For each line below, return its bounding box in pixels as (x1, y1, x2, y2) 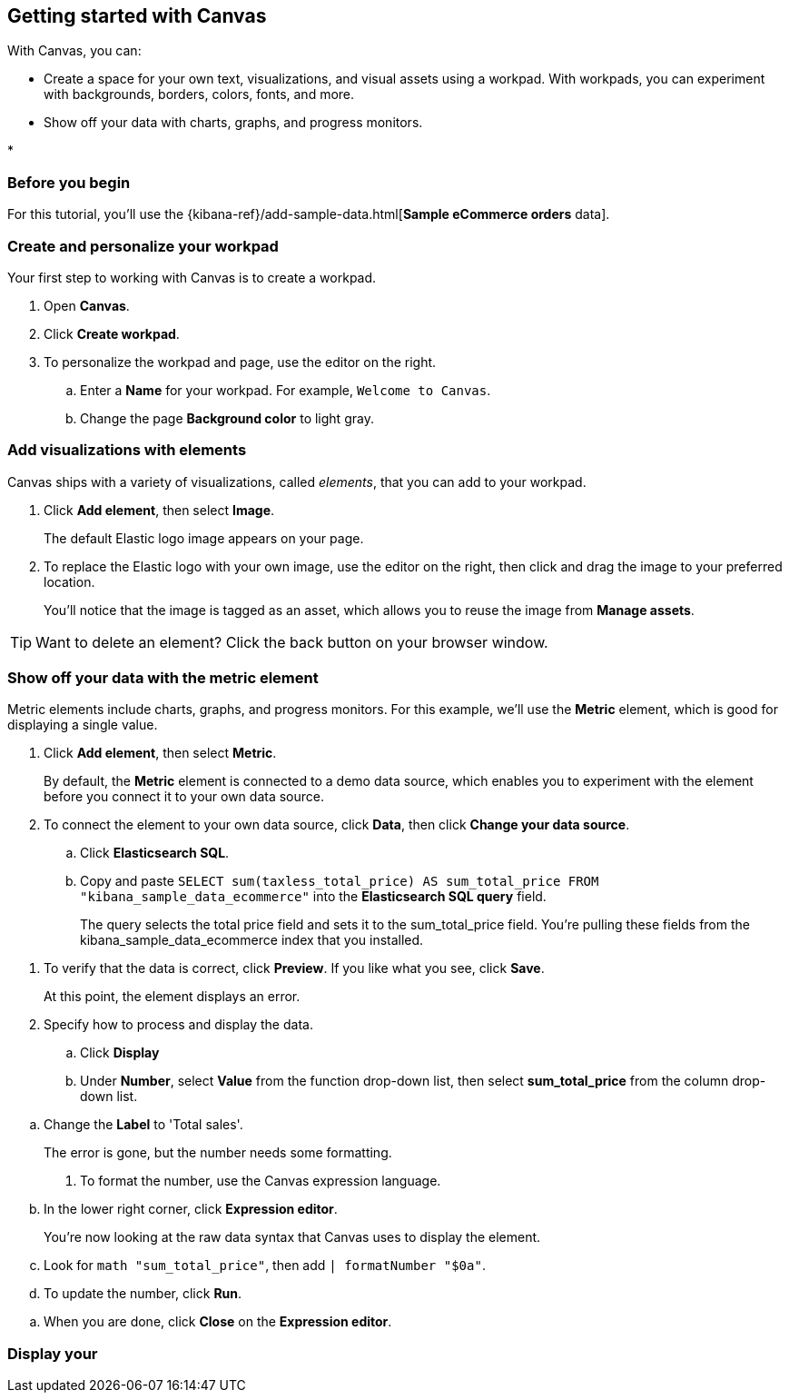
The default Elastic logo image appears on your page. (44, 530, 364, 546)
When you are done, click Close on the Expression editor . (44, 1314, 392, 1330)
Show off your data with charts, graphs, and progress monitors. (44, 114, 423, 131)
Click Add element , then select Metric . (44, 745, 277, 761)
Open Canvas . (44, 297, 130, 313)
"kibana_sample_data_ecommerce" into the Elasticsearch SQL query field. (80, 889, 547, 905)
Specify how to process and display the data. (44, 1017, 313, 1033)
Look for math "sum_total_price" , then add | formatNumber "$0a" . (44, 1257, 486, 1274)
